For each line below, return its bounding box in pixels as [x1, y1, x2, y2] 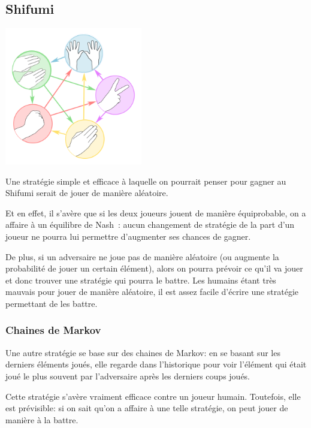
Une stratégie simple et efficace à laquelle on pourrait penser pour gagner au [5, 174, 286, 187]
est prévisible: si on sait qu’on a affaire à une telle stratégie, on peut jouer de [5, 402, 288, 414]
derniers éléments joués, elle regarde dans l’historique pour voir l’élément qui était [5, 358, 307, 370]
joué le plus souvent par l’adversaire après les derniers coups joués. [5, 369, 250, 382]
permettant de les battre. [5, 297, 98, 309]
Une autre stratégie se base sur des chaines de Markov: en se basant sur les [5, 346, 280, 358]
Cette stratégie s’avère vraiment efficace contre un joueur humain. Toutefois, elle [5, 390, 301, 402]
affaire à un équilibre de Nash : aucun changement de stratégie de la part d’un [5, 218, 295, 231]
